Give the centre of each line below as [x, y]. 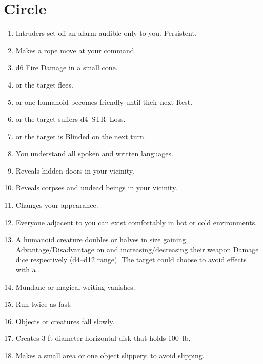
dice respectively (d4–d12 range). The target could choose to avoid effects [131, 259]
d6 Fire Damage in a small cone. [67, 67]
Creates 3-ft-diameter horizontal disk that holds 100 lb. [103, 338]
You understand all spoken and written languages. [94, 153]
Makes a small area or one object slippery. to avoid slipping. [110, 355]
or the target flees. [44, 84]
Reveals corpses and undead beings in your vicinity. [97, 188]
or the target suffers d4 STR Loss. [70, 119]
